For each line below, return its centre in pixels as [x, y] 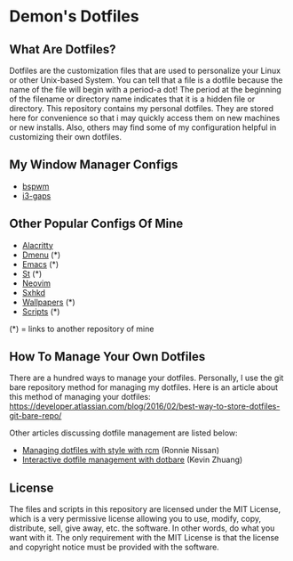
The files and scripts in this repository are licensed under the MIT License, [145, 509]
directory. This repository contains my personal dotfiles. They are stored [141, 108]
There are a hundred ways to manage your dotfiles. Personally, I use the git [146, 378]
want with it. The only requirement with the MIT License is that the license [144, 538]
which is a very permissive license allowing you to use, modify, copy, [135, 519]
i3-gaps [36, 195]
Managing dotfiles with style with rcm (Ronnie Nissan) [121, 451]
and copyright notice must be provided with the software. [114, 547]
